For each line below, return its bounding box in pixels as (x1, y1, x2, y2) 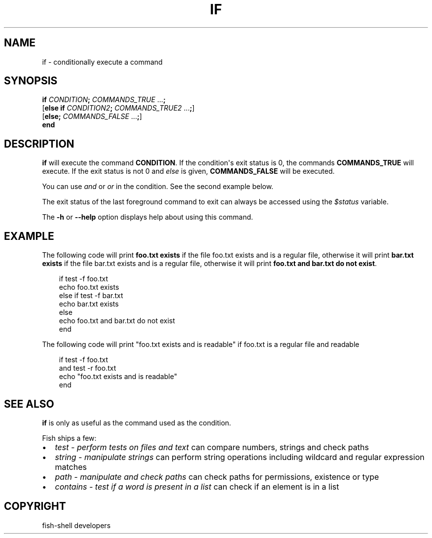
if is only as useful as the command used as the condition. (42, 418, 231, 427)
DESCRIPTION (4, 137, 74, 150)
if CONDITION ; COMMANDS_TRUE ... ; (42, 95, 166, 104)
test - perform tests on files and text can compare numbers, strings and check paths (55, 442, 369, 452)
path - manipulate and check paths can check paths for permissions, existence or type (55, 471, 379, 482)
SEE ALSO (4, 397, 54, 410)
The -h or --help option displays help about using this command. (42, 213, 253, 222)
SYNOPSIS (4, 75, 58, 87)
